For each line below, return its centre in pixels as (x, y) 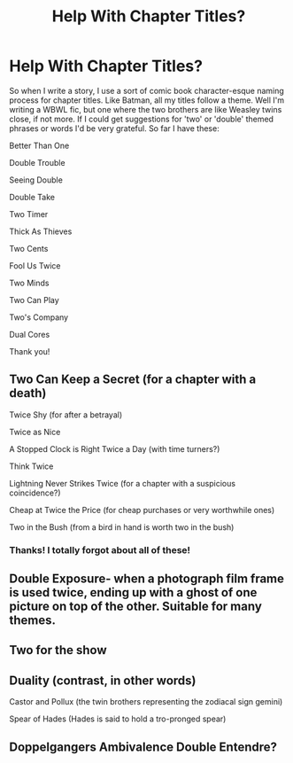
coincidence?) (35, 493)
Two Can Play (34, 300)
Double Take (32, 197)
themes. (32, 621)
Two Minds (29, 283)
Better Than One (39, 145)
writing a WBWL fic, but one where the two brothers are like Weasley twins (146, 109)
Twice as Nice (35, 432)
